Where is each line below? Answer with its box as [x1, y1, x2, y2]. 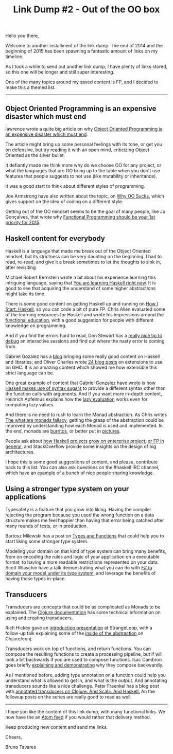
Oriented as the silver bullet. [5, 152, 65, 158]
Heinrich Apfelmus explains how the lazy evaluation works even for [5, 396, 148, 402]
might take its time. [5, 291, 46, 297]
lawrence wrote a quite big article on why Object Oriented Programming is [5, 126, 163, 132]
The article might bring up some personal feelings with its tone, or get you [5, 141, 162, 147]
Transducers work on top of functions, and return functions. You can [5, 645, 151, 652]
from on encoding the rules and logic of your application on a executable [5, 553, 160, 560]
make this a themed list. [5, 84, 56, 91]
